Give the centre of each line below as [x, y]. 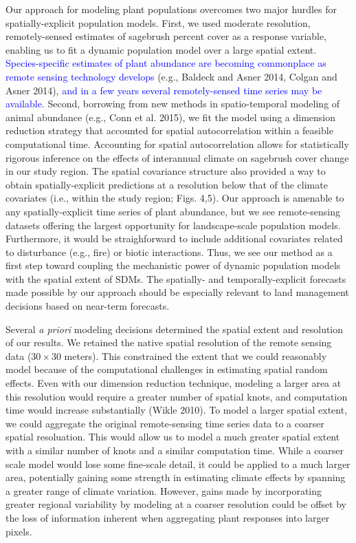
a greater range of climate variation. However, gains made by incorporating [164, 490]
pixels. [19, 531]
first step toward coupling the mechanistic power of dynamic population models [173, 265]
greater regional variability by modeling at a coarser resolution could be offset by [176, 504]
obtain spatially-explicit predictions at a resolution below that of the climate [167, 184]
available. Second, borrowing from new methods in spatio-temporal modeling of [173, 104]
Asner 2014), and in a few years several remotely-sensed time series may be [164, 90]
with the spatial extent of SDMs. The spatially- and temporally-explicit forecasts [176, 278]
